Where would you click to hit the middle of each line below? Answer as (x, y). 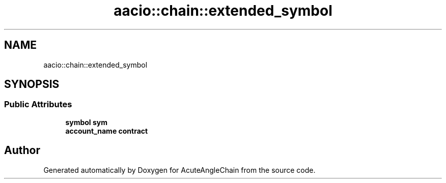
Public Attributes (38, 104)
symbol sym (87, 122)
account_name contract (107, 131)
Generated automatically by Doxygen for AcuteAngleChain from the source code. (179, 170)
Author (22, 150)
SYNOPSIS (32, 84)
